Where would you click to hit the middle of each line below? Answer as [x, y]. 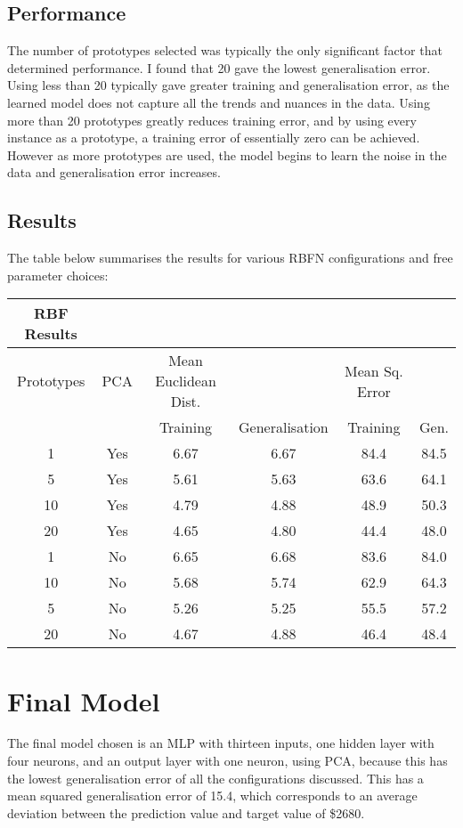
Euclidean [186, 381]
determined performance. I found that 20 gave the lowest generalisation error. [219, 67]
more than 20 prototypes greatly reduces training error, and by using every [212, 120]
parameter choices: [58, 275]
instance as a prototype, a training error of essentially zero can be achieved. [214, 138]
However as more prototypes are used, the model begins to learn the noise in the [227, 154]
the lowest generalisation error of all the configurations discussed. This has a [215, 778]
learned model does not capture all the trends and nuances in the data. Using [219, 102]
